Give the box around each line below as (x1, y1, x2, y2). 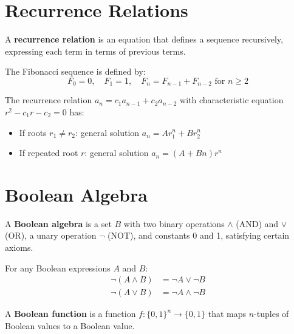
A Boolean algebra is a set (5, 217, 112, 230)
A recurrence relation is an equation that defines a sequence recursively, (5, 33, 283, 46)
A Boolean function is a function (5, 307, 136, 320)
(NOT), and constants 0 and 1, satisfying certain (108, 229, 290, 242)
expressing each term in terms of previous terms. (5, 44, 186, 57)
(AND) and (236, 217, 279, 230)
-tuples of (254, 307, 289, 320)
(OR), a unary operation (5, 229, 97, 242)
